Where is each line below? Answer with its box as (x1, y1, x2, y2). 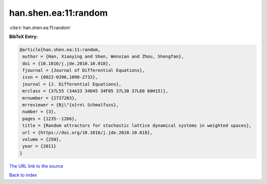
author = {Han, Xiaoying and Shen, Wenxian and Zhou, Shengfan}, (22, 54, 184, 59)
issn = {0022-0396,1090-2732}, (22, 74, 98, 80)
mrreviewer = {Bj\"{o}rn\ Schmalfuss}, (22, 102, 119, 108)
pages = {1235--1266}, (22, 116, 78, 121)
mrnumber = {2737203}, (22, 95, 78, 101)
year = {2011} (22, 144, 56, 149)
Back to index (9, 172, 37, 178)
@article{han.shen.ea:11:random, (19, 47, 101, 52)
